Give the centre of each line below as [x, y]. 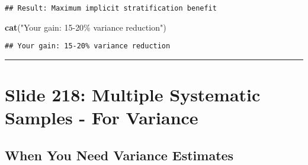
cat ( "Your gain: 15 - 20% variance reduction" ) [86, 27]
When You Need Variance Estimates [119, 155]
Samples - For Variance [102, 118]
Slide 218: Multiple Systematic [133, 95]
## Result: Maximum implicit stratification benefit [111, 8]
